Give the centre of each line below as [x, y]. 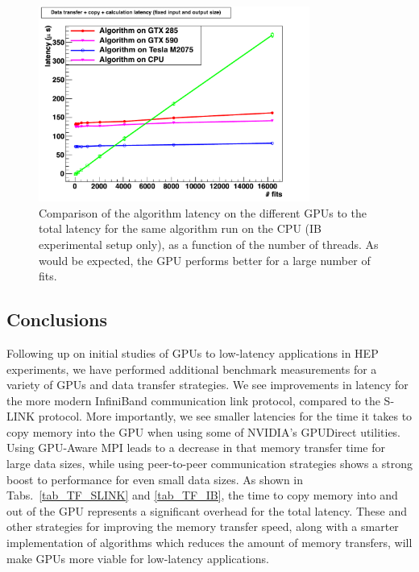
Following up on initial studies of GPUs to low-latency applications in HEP [193, 352]
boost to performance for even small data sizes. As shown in [155, 479]
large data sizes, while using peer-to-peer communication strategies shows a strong [209, 464]
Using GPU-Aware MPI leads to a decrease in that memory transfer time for [196, 448]
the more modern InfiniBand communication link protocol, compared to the [193, 400]
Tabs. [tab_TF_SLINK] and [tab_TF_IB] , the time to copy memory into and [202, 495]
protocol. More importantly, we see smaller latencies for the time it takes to [225, 416]
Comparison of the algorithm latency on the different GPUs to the [203, 212]
